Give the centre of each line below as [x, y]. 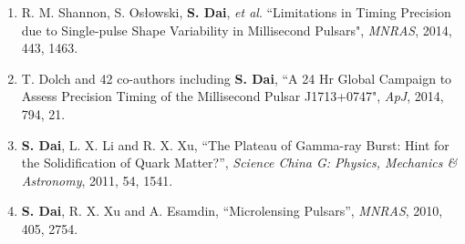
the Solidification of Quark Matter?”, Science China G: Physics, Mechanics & [239, 163]
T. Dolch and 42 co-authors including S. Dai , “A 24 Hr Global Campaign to [237, 78]
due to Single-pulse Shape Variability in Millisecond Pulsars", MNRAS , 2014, [237, 30]
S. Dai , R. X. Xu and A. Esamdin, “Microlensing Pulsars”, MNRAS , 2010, [232, 211]
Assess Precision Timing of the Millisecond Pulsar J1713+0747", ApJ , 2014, [232, 96]
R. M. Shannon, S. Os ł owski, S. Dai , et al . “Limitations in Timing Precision [236, 12]
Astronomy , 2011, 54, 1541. [97, 180]
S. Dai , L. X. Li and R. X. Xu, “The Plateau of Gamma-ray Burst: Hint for [235, 144]
